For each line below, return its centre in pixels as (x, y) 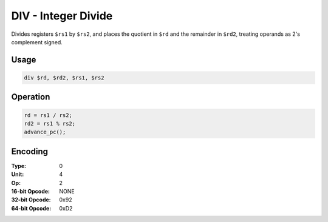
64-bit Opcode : (31, 208)
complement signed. (37, 42)
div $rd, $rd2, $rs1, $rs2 (64, 78)
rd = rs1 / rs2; (48, 115)
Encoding (30, 151)
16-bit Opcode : (31, 191)
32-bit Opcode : (31, 200)
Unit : (18, 174)
